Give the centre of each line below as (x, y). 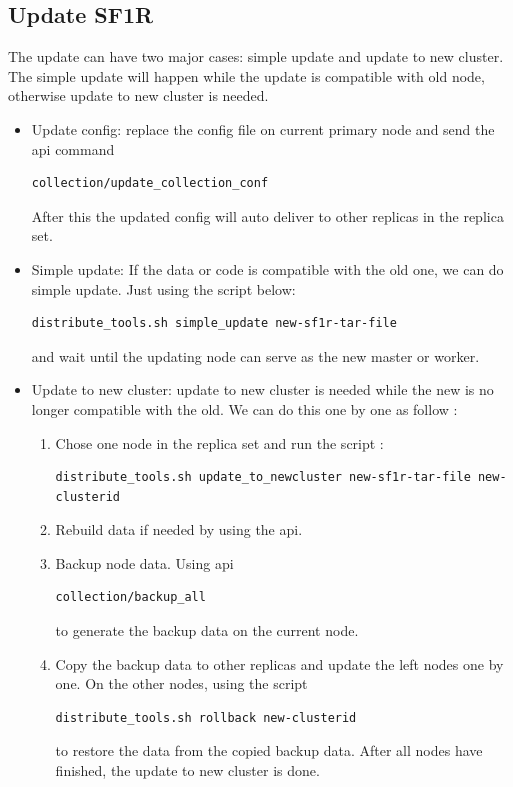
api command (73, 148)
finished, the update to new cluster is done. (187, 770)
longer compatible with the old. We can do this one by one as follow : (244, 408)
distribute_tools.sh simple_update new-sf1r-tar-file (214, 323)
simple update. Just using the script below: (163, 288)
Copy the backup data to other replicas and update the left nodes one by (279, 663)
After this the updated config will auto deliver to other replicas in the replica (267, 215)
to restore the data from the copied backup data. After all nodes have (269, 750)
